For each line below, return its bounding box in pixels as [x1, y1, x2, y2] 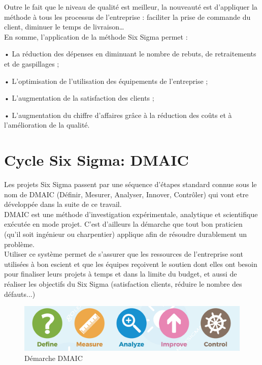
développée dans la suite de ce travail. [4, 199, 122, 209]
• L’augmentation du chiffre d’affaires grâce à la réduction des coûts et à [4, 109, 232, 120]
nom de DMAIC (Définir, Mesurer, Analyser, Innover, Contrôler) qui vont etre [4, 189, 249, 199]
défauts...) [4, 288, 36, 299]
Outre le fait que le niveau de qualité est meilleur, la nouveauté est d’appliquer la [4, 2, 257, 12]
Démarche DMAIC [24, 352, 83, 363]
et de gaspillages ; [4, 58, 59, 69]
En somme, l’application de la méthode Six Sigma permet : [4, 31, 188, 42]
